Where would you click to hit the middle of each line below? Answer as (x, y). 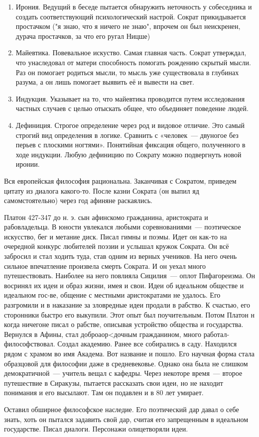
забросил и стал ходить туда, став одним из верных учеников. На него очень (121, 256)
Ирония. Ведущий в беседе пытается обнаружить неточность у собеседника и (134, 6)
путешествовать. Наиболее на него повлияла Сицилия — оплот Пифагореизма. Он (129, 275)
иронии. (28, 164)
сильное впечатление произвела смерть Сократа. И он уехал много (105, 266)
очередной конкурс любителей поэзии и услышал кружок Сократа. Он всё (117, 246)
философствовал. (30, 344)
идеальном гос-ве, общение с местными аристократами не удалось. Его (112, 295)
